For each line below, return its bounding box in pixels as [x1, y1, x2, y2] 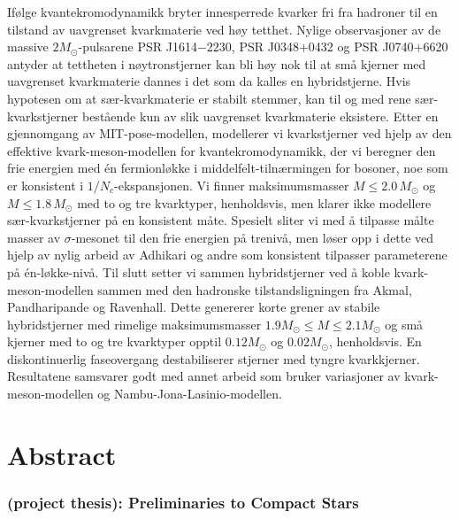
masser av [7, 228, 61, 246]
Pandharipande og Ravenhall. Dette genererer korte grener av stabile [7, 298, 380, 316]
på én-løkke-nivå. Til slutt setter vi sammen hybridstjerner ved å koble [7, 262, 390, 281]
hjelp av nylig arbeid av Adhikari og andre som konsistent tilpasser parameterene [7, 245, 448, 264]
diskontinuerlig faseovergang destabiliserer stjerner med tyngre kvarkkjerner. [7, 349, 420, 368]
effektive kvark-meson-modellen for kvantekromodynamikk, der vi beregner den [7, 141, 436, 159]
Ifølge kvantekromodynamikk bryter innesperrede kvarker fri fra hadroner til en [7, 3, 438, 20]
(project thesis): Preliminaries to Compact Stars [7, 491, 359, 513]
